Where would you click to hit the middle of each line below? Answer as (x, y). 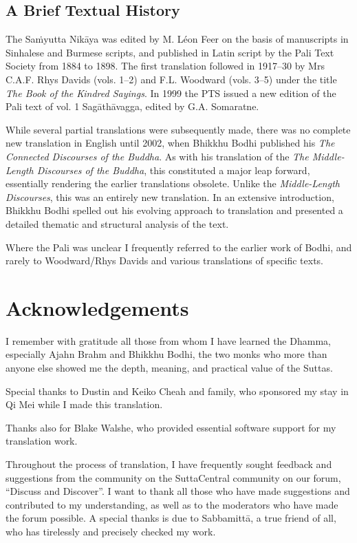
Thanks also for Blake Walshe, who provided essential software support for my (171, 427)
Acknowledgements (97, 307)
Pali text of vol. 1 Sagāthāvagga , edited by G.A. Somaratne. (132, 106)
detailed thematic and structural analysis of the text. (117, 223)
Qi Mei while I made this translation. (84, 404)
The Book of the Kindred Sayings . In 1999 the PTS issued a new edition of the (171, 93)
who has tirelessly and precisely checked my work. (111, 531)
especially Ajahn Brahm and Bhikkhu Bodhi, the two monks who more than (166, 354)
